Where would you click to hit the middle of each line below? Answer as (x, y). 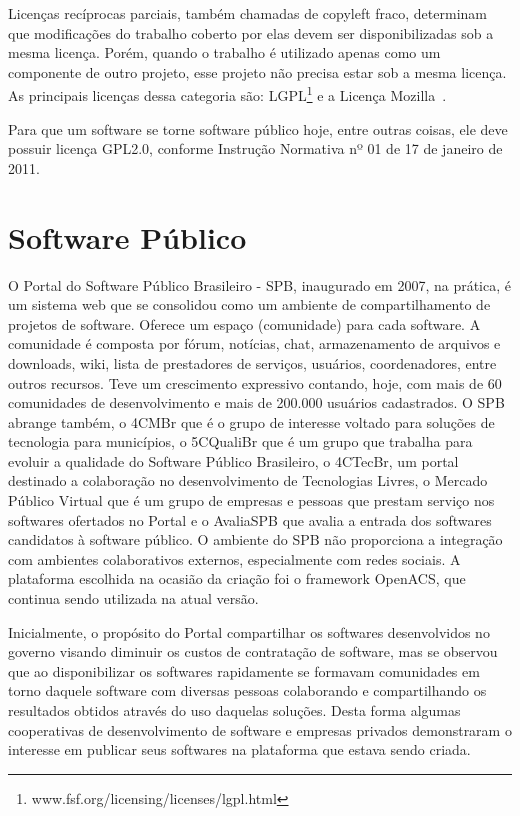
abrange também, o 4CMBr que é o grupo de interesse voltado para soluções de (251, 421)
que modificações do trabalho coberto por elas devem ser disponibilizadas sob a (251, 32)
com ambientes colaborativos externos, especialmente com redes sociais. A (234, 558)
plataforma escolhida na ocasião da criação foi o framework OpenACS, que (237, 578)
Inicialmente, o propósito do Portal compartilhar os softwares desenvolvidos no (249, 631)
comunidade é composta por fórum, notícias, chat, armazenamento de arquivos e (254, 343)
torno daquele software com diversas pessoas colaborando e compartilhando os (247, 690)
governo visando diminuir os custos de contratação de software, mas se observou (253, 651)
